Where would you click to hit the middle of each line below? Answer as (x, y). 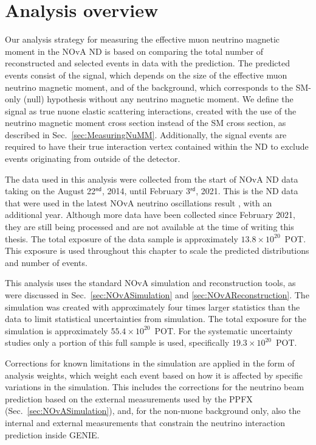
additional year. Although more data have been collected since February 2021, (150, 215)
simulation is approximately (57, 330)
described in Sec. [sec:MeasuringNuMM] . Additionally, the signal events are (146, 134)
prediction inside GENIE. (52, 434)
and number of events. (46, 262)
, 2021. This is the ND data (247, 191)
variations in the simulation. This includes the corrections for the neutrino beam (155, 387)
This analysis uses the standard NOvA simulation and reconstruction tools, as (150, 283)
